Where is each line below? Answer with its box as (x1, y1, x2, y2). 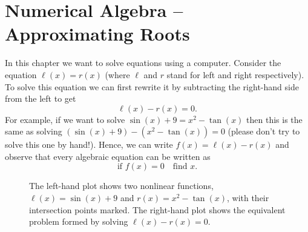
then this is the (246, 113, 303, 125)
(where (105, 68, 130, 81)
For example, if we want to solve (5, 113, 125, 125)
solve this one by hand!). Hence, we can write (5, 138, 173, 151)
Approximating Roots (5, 21, 190, 46)
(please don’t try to (228, 125, 300, 138)
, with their (226, 191, 269, 204)
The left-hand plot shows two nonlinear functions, (29, 179, 214, 192)
